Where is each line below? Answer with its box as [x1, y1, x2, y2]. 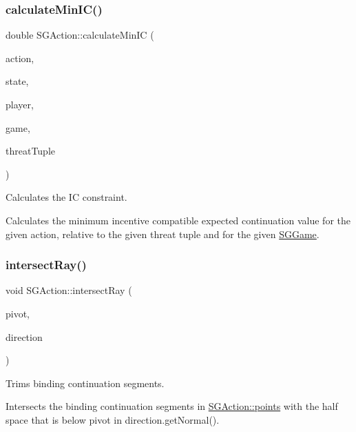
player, [6, 97, 34, 111]
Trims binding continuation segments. [6, 375, 165, 390]
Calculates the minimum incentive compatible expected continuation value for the [6, 213, 350, 227]
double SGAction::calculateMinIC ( [6, 28, 154, 42]
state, [6, 74, 29, 88]
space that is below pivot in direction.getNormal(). [6, 412, 220, 426]
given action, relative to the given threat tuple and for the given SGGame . [6, 226, 320, 241]
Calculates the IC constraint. [6, 190, 127, 204]
